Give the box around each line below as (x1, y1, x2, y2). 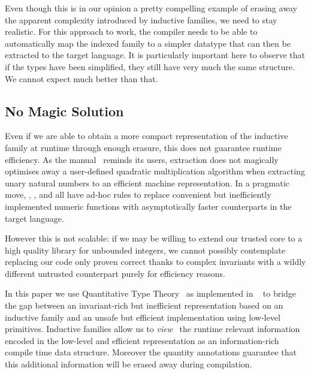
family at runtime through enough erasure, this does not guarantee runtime (5, 141, 282, 153)
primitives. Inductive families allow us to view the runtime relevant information (5, 322, 300, 335)
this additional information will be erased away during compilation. (5, 358, 252, 370)
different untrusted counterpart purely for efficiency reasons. (5, 267, 226, 279)
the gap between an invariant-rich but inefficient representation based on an (5, 299, 283, 312)
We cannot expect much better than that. (5, 72, 158, 85)
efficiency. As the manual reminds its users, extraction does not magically (5, 153, 279, 165)
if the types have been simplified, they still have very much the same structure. (5, 60, 295, 73)
